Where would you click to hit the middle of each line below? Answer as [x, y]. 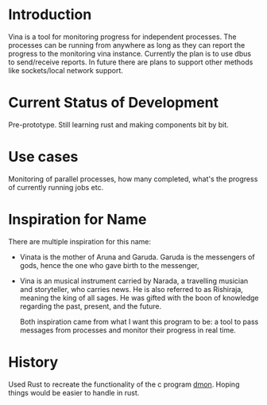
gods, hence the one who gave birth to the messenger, [110, 265]
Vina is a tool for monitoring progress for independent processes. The [122, 37]
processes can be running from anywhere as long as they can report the [127, 45]
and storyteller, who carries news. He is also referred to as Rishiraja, [132, 289]
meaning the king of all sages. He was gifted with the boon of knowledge [139, 298]
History [33, 362]
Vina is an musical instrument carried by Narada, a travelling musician [134, 281]
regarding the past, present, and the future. [91, 306]
